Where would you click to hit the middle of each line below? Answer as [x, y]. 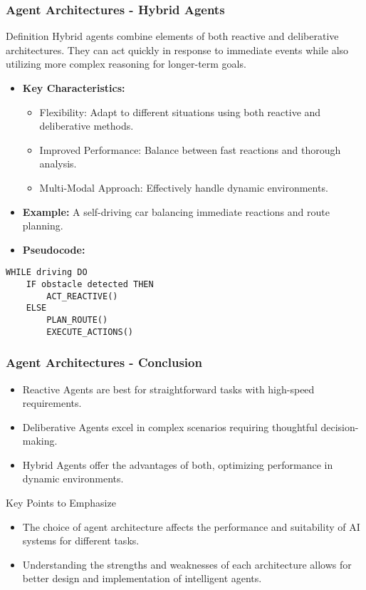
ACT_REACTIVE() [82, 296]
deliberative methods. [87, 126]
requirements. [52, 403]
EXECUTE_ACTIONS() [90, 332]
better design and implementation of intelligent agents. [142, 578]
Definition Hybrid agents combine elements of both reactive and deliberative [172, 36]
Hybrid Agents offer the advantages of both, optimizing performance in [178, 464]
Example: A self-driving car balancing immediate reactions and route [176, 211]
